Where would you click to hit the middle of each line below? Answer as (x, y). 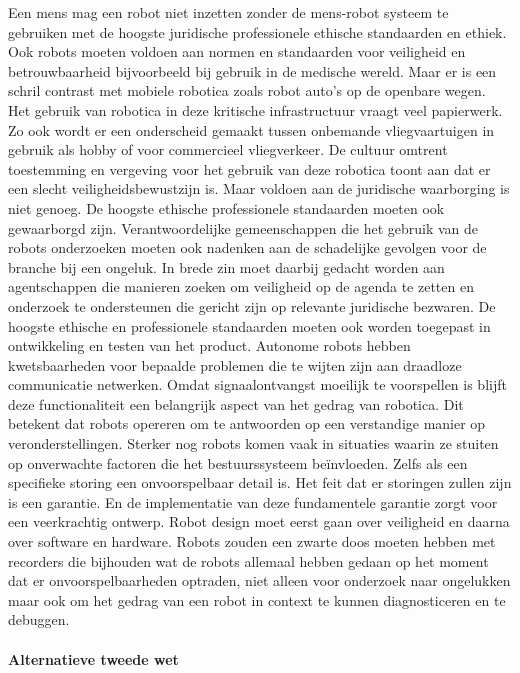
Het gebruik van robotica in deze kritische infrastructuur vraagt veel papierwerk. (255, 109)
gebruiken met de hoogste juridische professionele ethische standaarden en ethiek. (257, 31)
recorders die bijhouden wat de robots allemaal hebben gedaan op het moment (248, 560)
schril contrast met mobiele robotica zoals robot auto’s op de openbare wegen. (247, 90)
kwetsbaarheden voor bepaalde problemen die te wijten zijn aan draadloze (235, 364)
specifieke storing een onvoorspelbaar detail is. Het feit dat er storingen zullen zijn (260, 482)
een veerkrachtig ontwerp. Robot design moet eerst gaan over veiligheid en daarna (259, 521)
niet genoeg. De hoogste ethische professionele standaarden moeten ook (226, 207)
